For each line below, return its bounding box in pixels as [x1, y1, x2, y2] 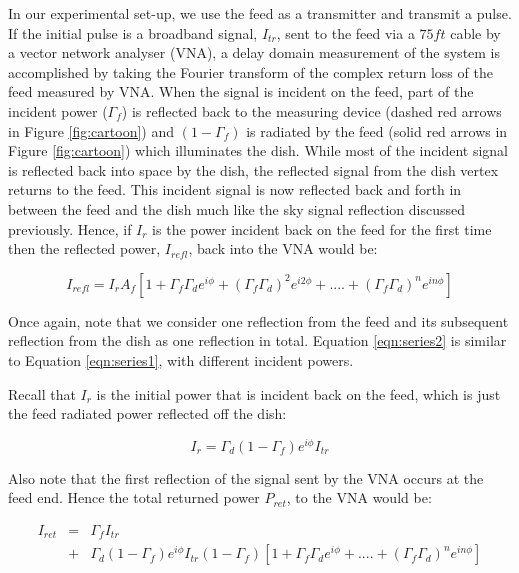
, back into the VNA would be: [188, 238, 378, 259]
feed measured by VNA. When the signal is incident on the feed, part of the [8, 81, 474, 102]
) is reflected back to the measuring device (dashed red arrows [121, 100, 502, 121]
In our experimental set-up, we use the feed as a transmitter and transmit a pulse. [8, 3, 512, 23]
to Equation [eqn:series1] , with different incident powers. [8, 349, 354, 370]
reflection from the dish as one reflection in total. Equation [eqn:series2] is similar [8, 330, 507, 351]
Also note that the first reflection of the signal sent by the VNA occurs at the [8, 467, 484, 488]
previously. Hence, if [8, 218, 132, 239]
